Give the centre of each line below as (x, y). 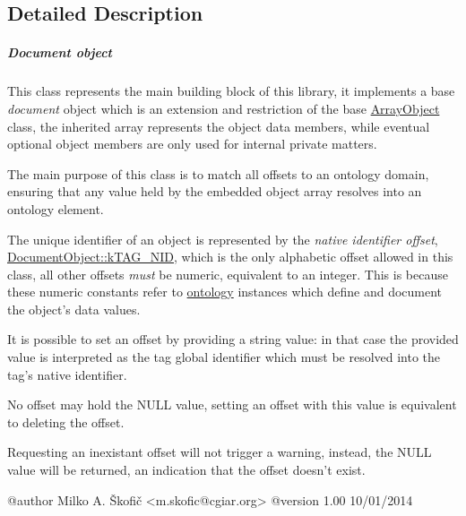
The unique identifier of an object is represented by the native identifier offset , (223, 239)
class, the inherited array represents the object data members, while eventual (219, 126)
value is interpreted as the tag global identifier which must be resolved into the (224, 357)
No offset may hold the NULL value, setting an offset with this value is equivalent (232, 404)
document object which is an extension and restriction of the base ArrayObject (224, 108)
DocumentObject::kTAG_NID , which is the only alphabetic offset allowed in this (230, 257)
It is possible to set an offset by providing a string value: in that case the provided (233, 339)
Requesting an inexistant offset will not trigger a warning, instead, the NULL (220, 452)
